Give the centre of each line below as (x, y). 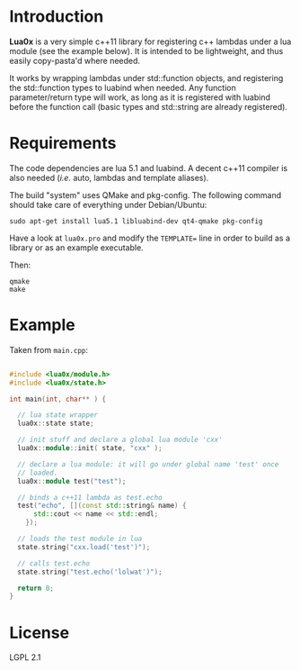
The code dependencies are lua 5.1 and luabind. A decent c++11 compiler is (149, 167)
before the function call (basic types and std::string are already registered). (148, 106)
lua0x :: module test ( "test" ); (72, 481)
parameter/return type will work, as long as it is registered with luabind (140, 97)
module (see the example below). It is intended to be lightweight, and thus (146, 50)
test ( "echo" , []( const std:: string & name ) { (102, 506)
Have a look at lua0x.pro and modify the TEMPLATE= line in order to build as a (150, 238)
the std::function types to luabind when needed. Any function (123, 87)
